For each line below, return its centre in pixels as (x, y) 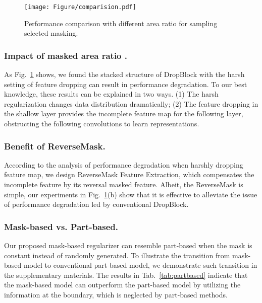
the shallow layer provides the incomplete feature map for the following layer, (124, 113)
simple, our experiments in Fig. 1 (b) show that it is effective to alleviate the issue (131, 194)
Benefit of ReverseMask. (55, 146)
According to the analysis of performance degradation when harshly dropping (124, 164)
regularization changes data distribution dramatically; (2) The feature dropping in (131, 103)
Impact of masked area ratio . (66, 55)
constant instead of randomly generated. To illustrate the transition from (117, 255)
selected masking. (51, 33)
